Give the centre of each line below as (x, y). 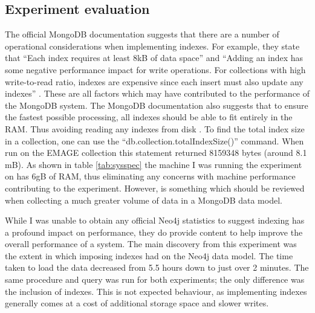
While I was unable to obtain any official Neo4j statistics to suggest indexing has (155, 220)
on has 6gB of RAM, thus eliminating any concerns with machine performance (150, 176)
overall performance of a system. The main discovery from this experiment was (151, 244)
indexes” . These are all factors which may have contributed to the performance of (157, 93)
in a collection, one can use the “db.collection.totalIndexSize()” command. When (154, 140)
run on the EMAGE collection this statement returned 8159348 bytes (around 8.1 (156, 153)
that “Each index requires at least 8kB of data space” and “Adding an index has (154, 58)
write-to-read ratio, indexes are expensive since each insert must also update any (154, 81)
